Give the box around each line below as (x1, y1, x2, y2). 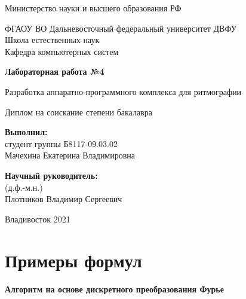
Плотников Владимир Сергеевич (5, 193, 122, 205)
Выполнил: (5, 126, 48, 138)
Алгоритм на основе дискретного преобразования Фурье (5, 283, 224, 295)
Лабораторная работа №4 (5, 65, 104, 78)
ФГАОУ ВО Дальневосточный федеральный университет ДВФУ (5, 22, 237, 34)
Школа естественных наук (5, 33, 100, 46)
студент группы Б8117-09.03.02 (5, 137, 118, 149)
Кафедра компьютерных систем (5, 45, 119, 57)
